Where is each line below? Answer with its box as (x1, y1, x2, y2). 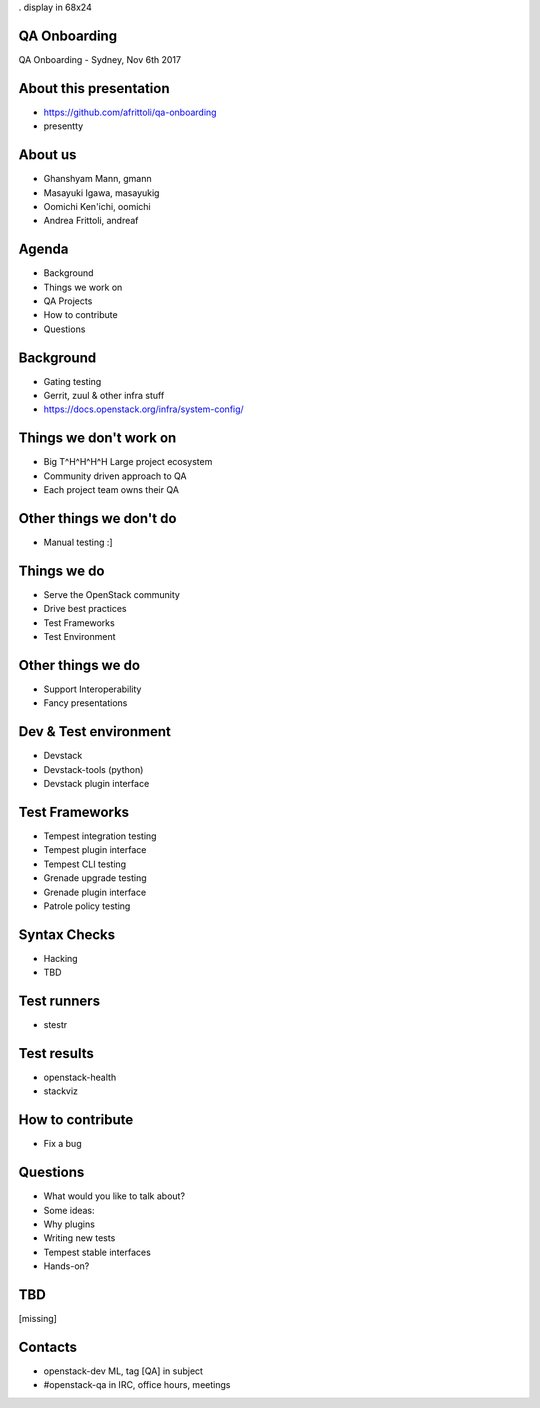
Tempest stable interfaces (43, 1246, 152, 1258)
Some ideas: (43, 1204, 95, 1216)
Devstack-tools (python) (43, 763, 144, 775)
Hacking (43, 952, 79, 964)
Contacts (18, 1338, 78, 1355)
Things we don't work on (18, 430, 177, 447)
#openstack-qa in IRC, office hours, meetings (43, 1379, 231, 1391)
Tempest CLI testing (43, 858, 127, 870)
